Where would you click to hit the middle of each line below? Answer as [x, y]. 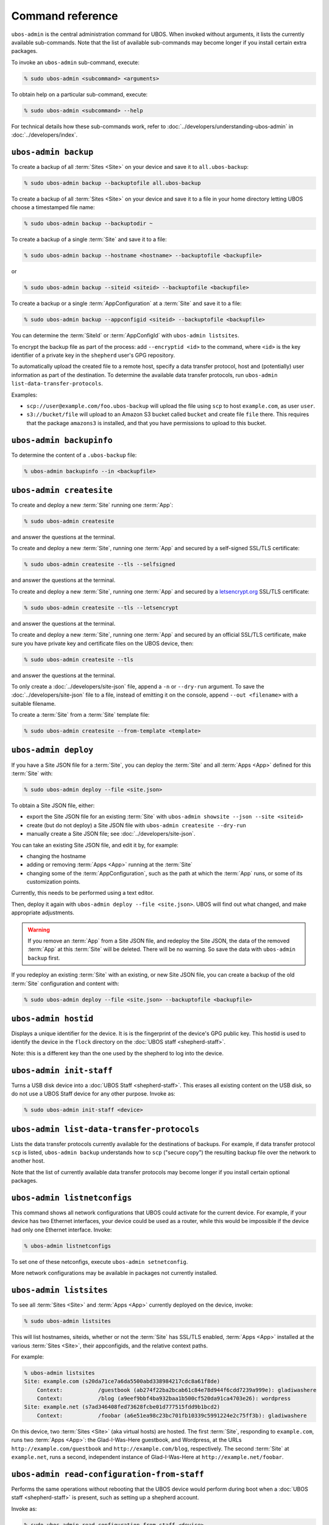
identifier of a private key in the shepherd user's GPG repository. [93, 355]
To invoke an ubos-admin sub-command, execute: [76, 62]
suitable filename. [34, 703]
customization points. [53, 882]
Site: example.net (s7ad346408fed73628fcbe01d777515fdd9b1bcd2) [122, 1407]
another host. [28, 1161]
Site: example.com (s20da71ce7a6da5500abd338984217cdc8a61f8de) [122, 1381]
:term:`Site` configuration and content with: [65, 983]
